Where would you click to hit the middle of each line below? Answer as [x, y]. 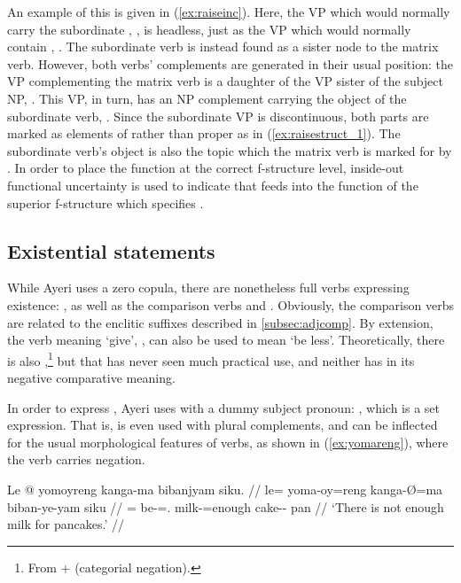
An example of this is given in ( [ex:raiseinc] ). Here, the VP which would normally [229, 12]
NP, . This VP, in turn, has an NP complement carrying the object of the [207, 98]
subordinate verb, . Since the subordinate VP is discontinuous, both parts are [218, 116]
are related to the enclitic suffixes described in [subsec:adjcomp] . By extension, [220, 322]
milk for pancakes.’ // [66, 524]
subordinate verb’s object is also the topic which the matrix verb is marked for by [230, 150]
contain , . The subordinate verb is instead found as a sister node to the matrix [223, 47]
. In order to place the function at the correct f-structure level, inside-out [206, 168]
